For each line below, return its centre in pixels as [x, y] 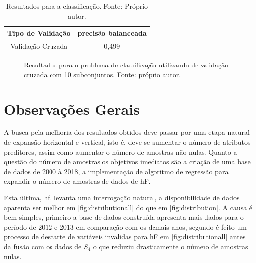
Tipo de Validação [39, 33]
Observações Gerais [72, 108]
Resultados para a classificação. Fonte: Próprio [77, 6]
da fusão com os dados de [43, 246]
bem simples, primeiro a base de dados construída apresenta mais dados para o [124, 217]
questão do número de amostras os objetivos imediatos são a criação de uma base [127, 162]
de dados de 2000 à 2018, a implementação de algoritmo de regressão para [116, 171]
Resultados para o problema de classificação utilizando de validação [126, 65]
